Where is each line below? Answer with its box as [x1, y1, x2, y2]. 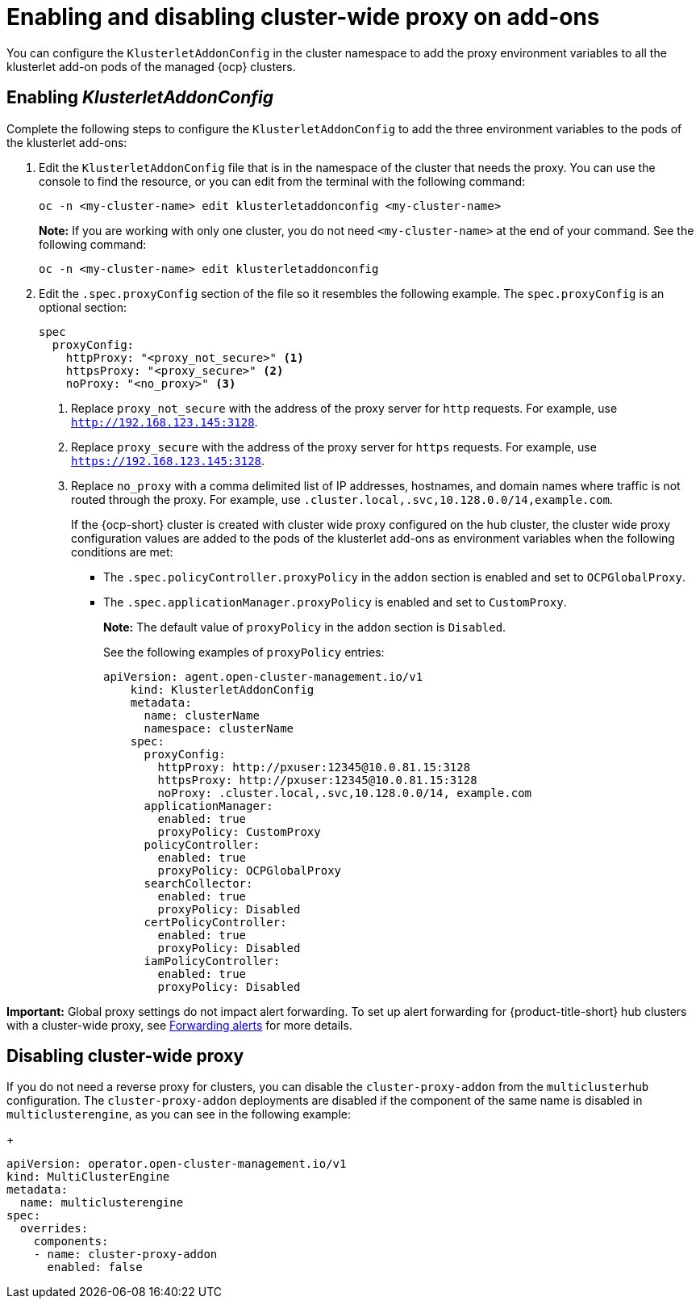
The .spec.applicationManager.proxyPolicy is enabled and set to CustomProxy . [103, 594, 567, 609]
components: [33, 1235, 109, 1248]
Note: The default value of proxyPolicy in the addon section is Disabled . [103, 619, 506, 634]
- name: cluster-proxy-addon [33, 1248, 218, 1261]
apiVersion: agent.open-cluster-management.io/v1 [103, 669, 423, 683]
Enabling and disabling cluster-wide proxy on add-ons [6, 3, 600, 31]
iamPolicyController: [144, 954, 281, 967]
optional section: [39, 300, 127, 314]
